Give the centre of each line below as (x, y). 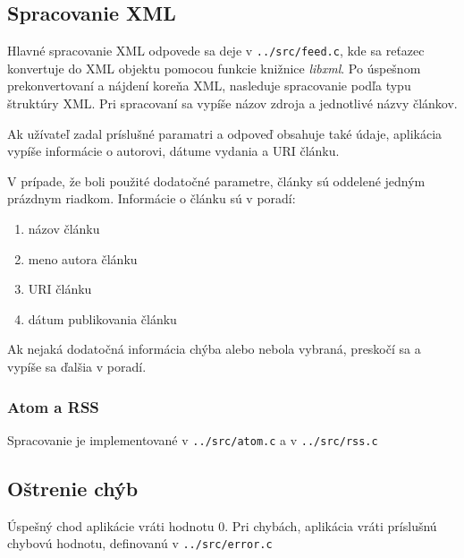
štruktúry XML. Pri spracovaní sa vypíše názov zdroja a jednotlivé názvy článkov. (232, 103)
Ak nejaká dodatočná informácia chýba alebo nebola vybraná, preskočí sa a (214, 349)
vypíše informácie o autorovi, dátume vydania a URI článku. (173, 151)
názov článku (64, 229)
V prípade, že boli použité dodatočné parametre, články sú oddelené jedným (216, 180)
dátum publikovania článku (102, 318)
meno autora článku (83, 258)
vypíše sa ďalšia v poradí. (77, 366)
